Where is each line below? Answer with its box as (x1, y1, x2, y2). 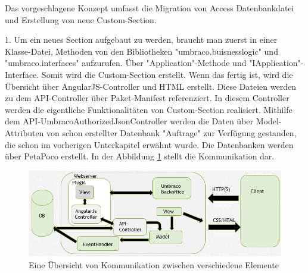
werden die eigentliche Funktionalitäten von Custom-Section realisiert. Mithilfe (5, 103, 293, 115)
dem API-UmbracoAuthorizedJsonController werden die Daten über (5, 115, 254, 127)
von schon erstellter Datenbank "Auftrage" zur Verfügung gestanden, (46, 126, 297, 139)
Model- (256, 115, 282, 127)
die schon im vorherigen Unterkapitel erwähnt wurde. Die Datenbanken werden (5, 138, 294, 150)
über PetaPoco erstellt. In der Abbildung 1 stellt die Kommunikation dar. (5, 150, 275, 162)
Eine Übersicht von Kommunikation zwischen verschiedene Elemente (29, 258, 279, 271)
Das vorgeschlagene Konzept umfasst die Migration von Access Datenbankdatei (5, 2, 294, 14)
